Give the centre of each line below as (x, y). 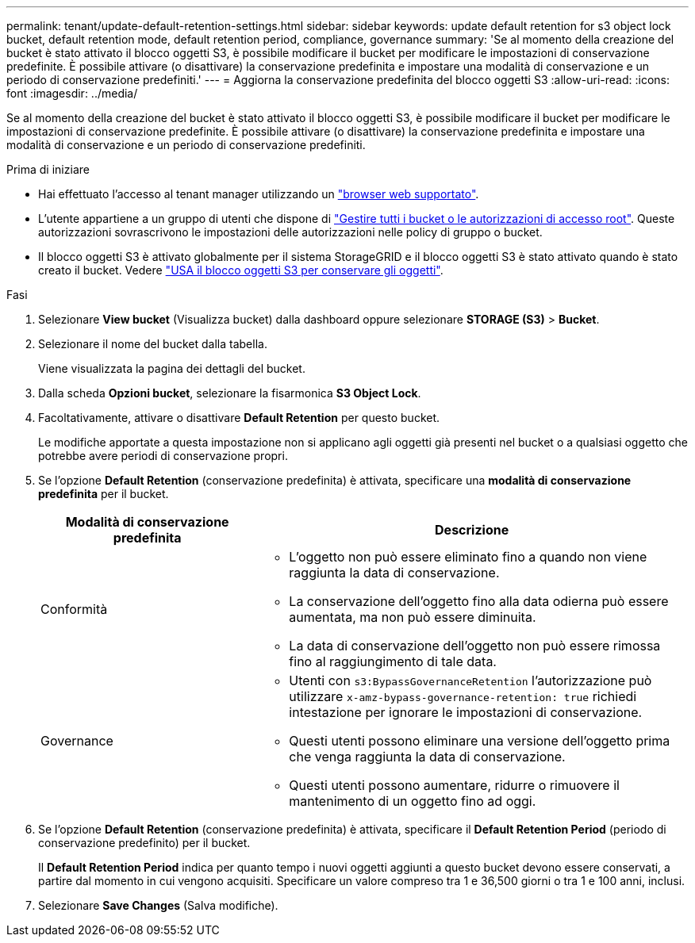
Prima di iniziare (48, 169)
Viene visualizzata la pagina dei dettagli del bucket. (172, 368)
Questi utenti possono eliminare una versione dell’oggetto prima (480, 741)
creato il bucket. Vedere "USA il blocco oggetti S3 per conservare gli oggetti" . (241, 270)
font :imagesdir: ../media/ (72, 93)
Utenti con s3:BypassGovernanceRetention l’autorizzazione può (470, 680)
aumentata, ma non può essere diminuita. (413, 617)
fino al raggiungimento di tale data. (393, 661)
